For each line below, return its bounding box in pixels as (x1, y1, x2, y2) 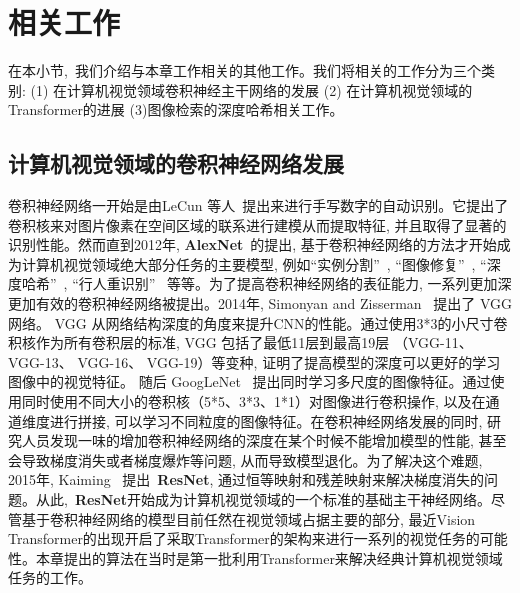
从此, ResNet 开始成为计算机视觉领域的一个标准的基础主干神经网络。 (35, 489, 491, 510)
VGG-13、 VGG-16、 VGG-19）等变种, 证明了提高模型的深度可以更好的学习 (8, 351, 501, 372)
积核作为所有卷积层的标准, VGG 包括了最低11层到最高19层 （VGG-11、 (8, 332, 473, 353)
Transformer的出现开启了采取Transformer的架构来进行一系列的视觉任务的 (8, 528, 480, 549)
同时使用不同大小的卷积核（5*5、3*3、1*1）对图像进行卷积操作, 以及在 (21, 391, 486, 412)
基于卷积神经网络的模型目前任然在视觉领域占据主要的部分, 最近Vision (21, 508, 476, 529)
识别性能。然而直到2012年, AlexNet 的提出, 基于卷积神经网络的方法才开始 (8, 234, 497, 255)
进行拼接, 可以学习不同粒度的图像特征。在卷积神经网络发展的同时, (49, 410, 483, 431)
